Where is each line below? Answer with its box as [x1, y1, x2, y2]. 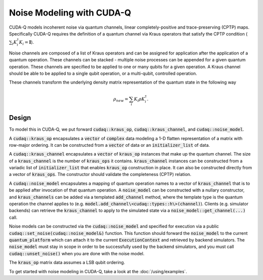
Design [9, 114, 31, 122]
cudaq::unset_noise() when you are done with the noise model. [9, 250, 145, 256]
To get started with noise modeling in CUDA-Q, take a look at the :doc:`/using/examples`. [9, 268, 187, 274]
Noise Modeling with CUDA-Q [9, 7, 131, 18]
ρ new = [113, 96, 129, 103]
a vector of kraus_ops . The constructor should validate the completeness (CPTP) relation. [9, 172, 192, 177]
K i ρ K [134, 96, 145, 103]
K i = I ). [19, 39, 34, 46]
